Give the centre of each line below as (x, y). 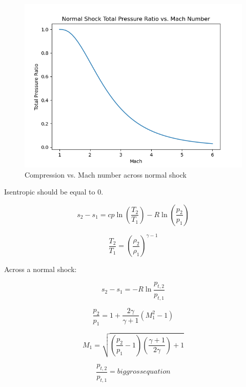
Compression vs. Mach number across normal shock (106, 174)
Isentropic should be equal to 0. (54, 192)
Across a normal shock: (40, 269)
